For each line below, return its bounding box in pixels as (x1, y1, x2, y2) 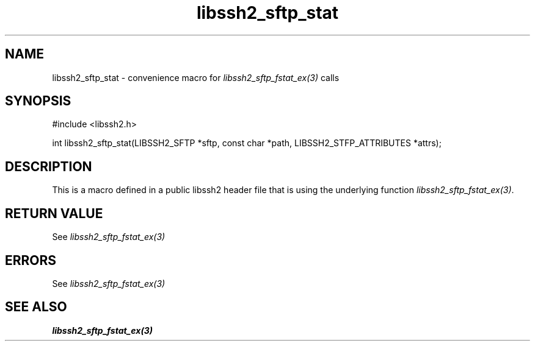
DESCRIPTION (5, 158, 92, 174)
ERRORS (5, 252, 57, 268)
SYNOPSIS (5, 93, 71, 109)
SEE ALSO (5, 299, 67, 315)
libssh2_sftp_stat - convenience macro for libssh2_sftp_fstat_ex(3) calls (52, 72, 340, 83)
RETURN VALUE (5, 205, 103, 221)
